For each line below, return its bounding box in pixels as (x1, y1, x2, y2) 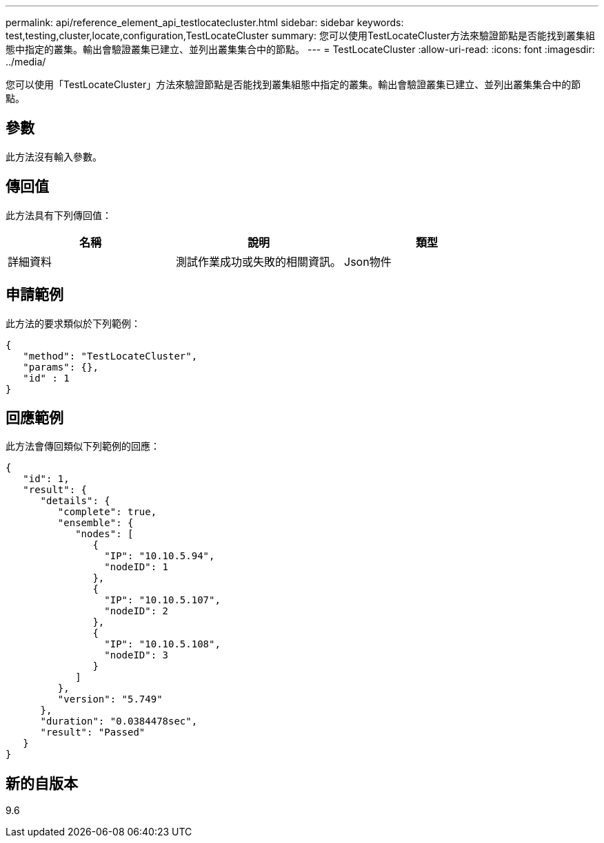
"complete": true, (57, 506, 157, 518)
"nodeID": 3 (104, 649, 169, 661)
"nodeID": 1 (104, 561, 169, 573)
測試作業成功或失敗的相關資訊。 (176, 254, 342, 269)
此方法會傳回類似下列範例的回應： (6, 440, 160, 452)
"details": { (40, 495, 110, 507)
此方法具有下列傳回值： (6, 209, 112, 221)
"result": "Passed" (40, 727, 145, 738)
